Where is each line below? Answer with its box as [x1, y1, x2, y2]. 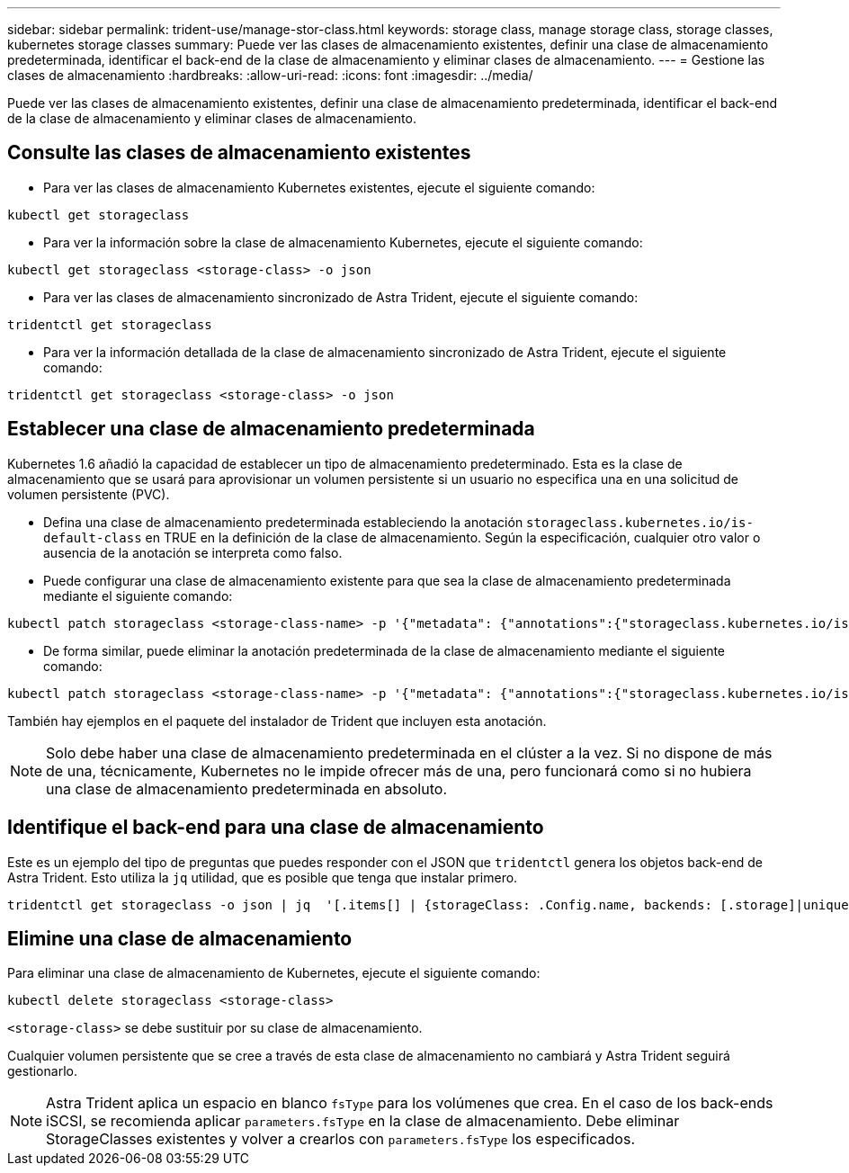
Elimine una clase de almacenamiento [7, 927, 353, 950]
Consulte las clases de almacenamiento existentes [7, 141, 471, 165]
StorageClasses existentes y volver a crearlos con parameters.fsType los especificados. [46, 1130, 635, 1149]
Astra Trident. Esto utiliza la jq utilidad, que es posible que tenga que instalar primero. [7, 869, 518, 885]
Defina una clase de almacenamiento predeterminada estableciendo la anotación [43, 514, 523, 530]
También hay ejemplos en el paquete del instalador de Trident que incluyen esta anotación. [7, 712, 547, 729]
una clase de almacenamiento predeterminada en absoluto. [46, 779, 447, 798]
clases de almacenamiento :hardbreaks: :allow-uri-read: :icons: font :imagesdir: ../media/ [7, 67, 533, 83]
